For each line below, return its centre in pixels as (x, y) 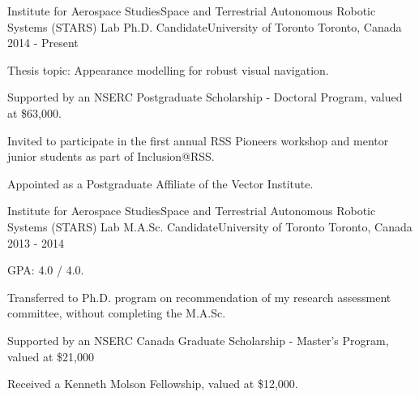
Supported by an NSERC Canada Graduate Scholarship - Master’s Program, (198, 340)
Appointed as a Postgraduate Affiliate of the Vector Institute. (160, 183)
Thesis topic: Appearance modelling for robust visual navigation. (168, 69)
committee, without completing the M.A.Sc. (117, 313)
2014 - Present (43, 43)
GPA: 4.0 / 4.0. (46, 270)
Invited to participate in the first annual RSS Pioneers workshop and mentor (198, 140)
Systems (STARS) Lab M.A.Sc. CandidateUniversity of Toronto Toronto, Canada (210, 226)
